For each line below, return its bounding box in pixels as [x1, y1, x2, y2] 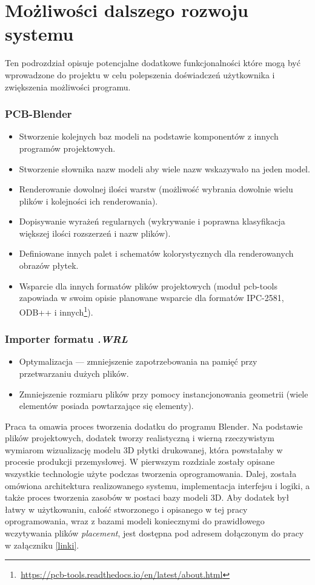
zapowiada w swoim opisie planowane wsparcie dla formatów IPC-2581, [19, 291, 284, 304]
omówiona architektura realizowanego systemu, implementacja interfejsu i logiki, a [5, 479, 310, 492]
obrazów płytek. [19, 259, 79, 272]
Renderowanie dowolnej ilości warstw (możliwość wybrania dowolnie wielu [19, 183, 293, 195]
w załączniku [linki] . [5, 538, 79, 551]
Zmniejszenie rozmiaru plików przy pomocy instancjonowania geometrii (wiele [19, 387, 308, 400]
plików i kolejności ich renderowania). [19, 194, 158, 207]
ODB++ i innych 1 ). [19, 303, 93, 318]
